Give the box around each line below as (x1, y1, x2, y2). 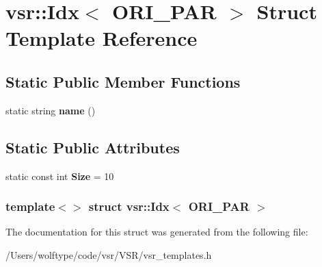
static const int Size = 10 (5, 168, 114, 183)
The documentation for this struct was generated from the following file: (5, 225, 308, 239)
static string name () (5, 103, 96, 117)
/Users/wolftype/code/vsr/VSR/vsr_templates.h (5, 247, 212, 262)
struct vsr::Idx (88, 198, 170, 215)
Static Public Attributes (5, 136, 180, 157)
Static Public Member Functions (5, 71, 241, 92)
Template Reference (5, 24, 198, 52)
